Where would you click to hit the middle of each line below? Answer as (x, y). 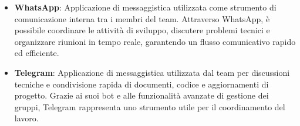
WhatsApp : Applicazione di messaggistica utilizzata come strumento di (145, 7)
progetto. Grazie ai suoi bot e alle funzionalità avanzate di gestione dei (141, 95)
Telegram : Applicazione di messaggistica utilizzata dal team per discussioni (152, 72)
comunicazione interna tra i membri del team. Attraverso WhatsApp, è (142, 18)
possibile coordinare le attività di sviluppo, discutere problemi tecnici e (142, 30)
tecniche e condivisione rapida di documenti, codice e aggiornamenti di (141, 84)
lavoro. (26, 118)
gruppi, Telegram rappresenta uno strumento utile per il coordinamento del (150, 106)
